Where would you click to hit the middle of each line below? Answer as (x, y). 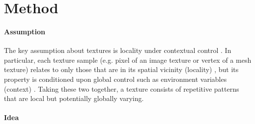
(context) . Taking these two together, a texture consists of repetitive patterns (122, 88)
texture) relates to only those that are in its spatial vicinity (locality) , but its (121, 69)
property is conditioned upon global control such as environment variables (115, 79)
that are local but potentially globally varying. (74, 98)
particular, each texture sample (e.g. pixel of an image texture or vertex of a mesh (128, 60)
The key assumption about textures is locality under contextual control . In (118, 50)
